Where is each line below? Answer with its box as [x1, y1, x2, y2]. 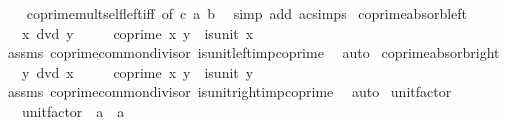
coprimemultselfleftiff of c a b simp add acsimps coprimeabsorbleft [26, 3, 468, 23]
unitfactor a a [21, 100, 125, 121]
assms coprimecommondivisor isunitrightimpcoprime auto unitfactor [7, 81, 452, 102]
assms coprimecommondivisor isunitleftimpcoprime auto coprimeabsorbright [7, 42, 500, 63]
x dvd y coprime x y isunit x [21, 22, 254, 43]
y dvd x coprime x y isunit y [21, 61, 254, 82]
